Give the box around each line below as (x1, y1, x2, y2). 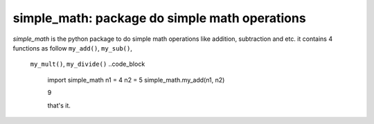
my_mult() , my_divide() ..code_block (30, 60, 145, 69)
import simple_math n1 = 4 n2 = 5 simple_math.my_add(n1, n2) (47, 76, 225, 84)
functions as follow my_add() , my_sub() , (12, 44, 133, 52)
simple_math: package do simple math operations (12, 10, 306, 26)
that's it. (47, 101, 71, 109)
